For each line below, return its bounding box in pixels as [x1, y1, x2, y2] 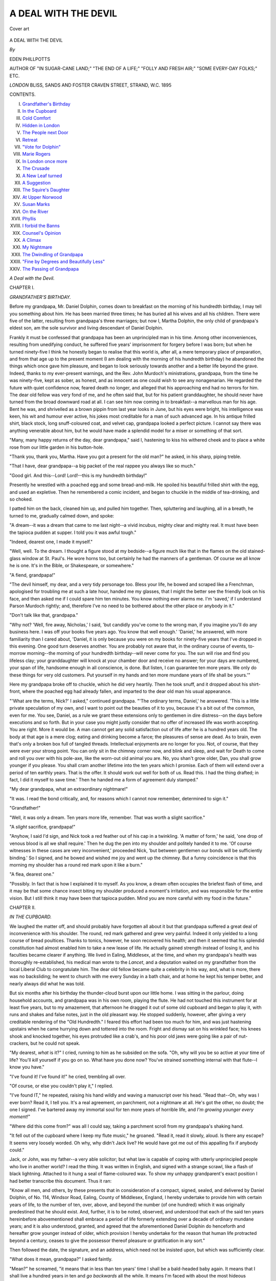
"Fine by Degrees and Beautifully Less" [22, 259, 105, 265]
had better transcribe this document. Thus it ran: [9, 1177, 112, 1184]
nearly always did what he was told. [9, 980, 85, 986]
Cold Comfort [22, 115, 51, 121]
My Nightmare [22, 244, 53, 251]
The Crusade [22, 166, 50, 172]
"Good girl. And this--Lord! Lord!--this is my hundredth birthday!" [9, 472, 148, 479]
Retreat [22, 136, 38, 143]
